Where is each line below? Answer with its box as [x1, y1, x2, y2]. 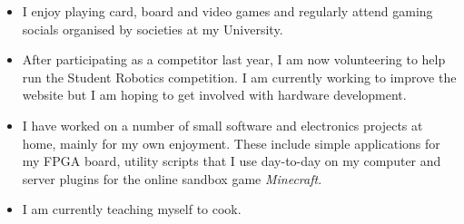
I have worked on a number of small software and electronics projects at [22, 115, 423, 134]
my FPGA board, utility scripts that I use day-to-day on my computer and [22, 151, 441, 170]
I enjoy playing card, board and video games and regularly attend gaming [22, 2, 433, 20]
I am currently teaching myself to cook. [22, 200, 242, 219]
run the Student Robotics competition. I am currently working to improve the [22, 67, 457, 86]
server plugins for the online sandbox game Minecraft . [22, 169, 322, 188]
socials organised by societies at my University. [22, 19, 283, 38]
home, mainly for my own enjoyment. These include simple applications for [22, 133, 440, 152]
